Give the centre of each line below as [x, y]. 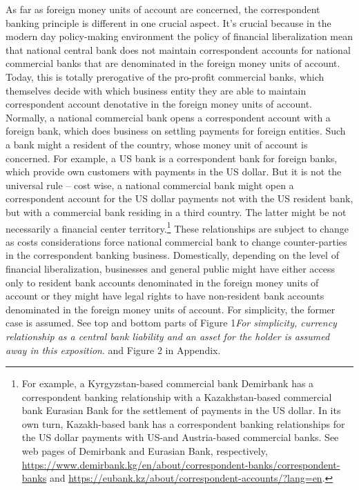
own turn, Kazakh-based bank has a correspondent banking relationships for [183, 423]
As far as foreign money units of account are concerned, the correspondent [163, 9]
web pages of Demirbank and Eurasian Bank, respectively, [145, 451]
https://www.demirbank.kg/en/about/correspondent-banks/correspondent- [181, 464]
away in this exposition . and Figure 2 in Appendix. [113, 350]
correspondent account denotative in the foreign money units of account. [159, 104]
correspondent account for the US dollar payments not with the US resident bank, [179, 198]
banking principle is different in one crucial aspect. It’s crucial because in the [168, 22]
